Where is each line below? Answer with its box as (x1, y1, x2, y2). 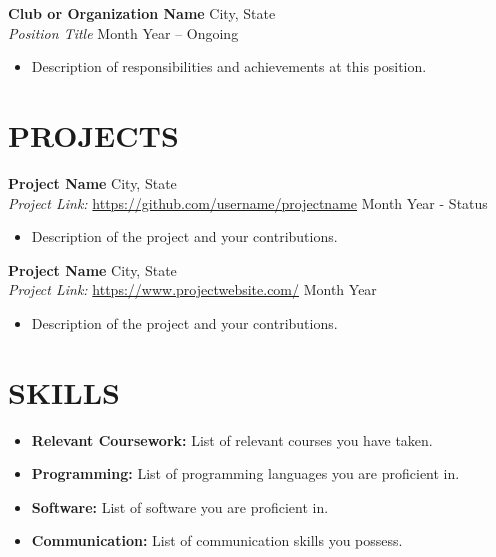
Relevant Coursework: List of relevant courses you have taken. (31, 429, 433, 450)
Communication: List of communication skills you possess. (31, 530, 403, 551)
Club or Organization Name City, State (8, 3, 276, 23)
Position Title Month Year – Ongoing (8, 22, 239, 43)
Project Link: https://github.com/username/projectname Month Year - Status (8, 192, 488, 213)
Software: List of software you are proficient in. (31, 496, 329, 517)
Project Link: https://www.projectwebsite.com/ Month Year (8, 279, 377, 300)
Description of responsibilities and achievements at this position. (31, 56, 427, 77)
